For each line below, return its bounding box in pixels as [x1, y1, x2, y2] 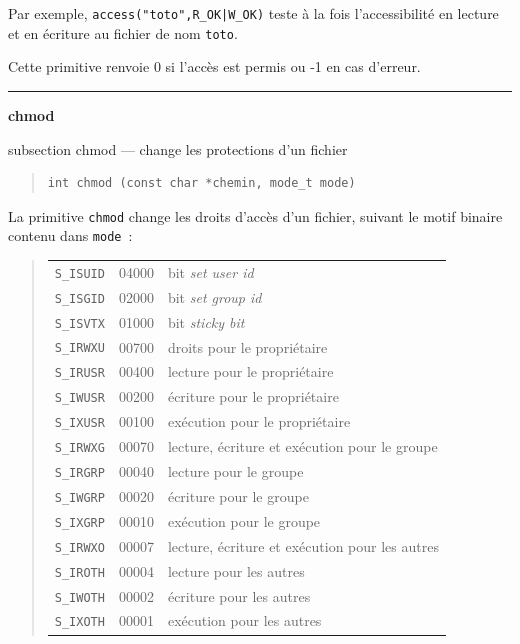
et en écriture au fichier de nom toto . [8, 22, 238, 43]
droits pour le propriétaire [167, 336, 328, 357]
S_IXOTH [54, 615, 105, 630]
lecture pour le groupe [167, 461, 304, 482]
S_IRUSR [54, 366, 105, 381]
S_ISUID [54, 266, 105, 281]
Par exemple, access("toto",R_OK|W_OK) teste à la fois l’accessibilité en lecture [8, 3, 499, 23]
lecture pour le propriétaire [167, 361, 334, 382]
